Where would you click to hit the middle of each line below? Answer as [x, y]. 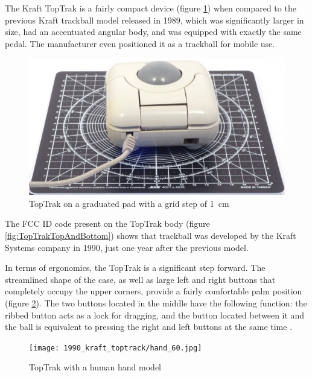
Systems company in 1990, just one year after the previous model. [127, 247]
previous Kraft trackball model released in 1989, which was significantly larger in [154, 20]
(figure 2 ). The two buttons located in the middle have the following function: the [156, 303]
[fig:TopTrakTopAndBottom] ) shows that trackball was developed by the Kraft [151, 236]
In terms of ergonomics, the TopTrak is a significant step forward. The [135, 268]
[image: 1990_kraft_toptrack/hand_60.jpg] [116, 348]
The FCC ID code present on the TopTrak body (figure [107, 223]
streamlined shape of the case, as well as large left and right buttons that [140, 279]
